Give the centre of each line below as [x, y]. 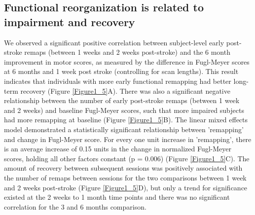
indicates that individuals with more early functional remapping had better [118, 81]
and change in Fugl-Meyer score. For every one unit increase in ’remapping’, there [128, 139]
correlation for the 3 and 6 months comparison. [75, 206]
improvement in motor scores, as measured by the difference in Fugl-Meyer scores [127, 61]
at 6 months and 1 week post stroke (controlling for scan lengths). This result [121, 71]
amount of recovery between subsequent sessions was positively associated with [123, 168]
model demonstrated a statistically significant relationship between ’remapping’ [124, 129]
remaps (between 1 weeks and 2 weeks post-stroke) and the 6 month [127, 52]
